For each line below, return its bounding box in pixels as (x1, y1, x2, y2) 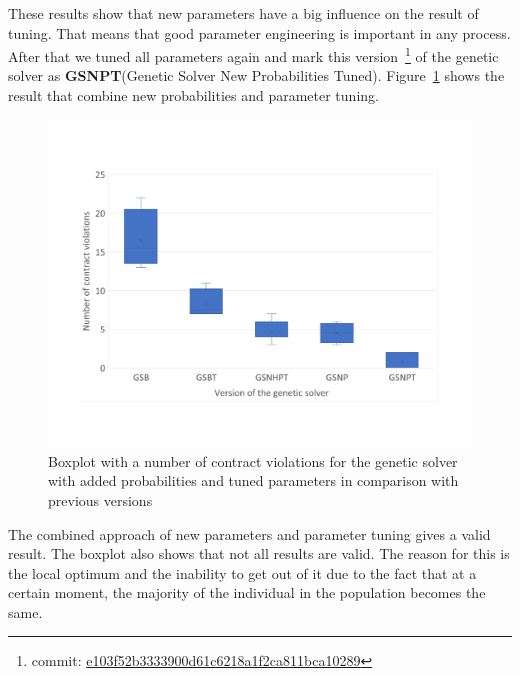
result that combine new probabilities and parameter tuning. (8, 85, 379, 106)
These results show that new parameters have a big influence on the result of (8, 3, 479, 23)
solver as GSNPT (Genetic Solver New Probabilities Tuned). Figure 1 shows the (8, 65, 505, 86)
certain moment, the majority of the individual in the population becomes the (8, 582, 486, 603)
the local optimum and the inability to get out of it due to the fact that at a (8, 562, 477, 583)
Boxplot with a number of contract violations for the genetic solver (48, 450, 458, 471)
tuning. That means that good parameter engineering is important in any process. (8, 22, 511, 43)
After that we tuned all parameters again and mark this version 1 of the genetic (8, 43, 499, 66)
